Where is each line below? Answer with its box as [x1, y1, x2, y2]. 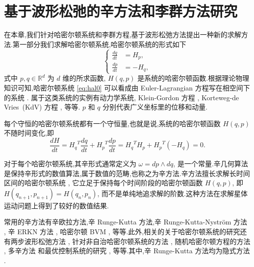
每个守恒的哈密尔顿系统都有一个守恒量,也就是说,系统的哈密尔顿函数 [4, 118, 221, 128]
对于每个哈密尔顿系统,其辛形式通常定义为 [4, 158, 136, 169]
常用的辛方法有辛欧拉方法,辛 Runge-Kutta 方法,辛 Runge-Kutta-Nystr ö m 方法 [4, 217, 247, 227]
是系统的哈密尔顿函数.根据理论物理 [137, 73, 250, 83]
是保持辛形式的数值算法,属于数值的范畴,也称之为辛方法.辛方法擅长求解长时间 [4, 168, 250, 178]
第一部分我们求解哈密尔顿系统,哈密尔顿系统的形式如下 [12, 39, 186, 49]
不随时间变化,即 [4, 128, 54, 138]
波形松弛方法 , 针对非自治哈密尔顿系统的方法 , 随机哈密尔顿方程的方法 [24, 236, 251, 246]
